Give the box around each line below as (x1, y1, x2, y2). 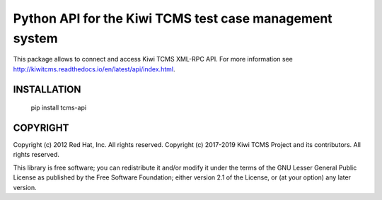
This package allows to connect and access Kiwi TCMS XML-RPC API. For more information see (13, 55, 294, 64)
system (13, 30, 58, 46)
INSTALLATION (13, 83, 81, 95)
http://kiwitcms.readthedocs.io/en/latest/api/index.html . (13, 64, 175, 73)
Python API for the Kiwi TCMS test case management (13, 11, 332, 26)
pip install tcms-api (30, 103, 87, 112)
